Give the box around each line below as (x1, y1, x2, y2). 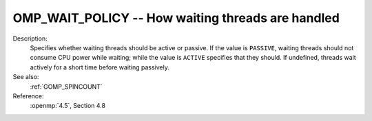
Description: (12, 34, 48, 43)
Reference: (12, 91, 44, 100)
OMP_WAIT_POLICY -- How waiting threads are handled (12, 10, 340, 25)
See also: (12, 73, 39, 81)
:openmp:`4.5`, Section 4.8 (30, 102, 106, 110)
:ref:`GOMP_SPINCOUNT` (30, 82, 103, 91)
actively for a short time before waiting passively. (30, 63, 170, 71)
